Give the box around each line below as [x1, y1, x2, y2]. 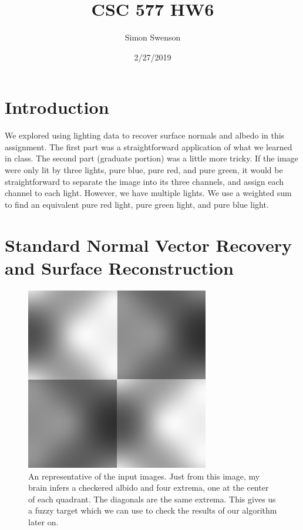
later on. [28, 516, 59, 528]
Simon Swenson [124, 31, 181, 43]
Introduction [5, 95, 109, 119]
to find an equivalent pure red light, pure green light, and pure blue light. [5, 198, 269, 210]
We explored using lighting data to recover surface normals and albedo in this [5, 129, 285, 141]
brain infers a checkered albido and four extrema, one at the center [28, 481, 269, 494]
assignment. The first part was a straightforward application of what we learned [5, 140, 292, 153]
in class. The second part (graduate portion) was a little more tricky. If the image [5, 152, 298, 164]
